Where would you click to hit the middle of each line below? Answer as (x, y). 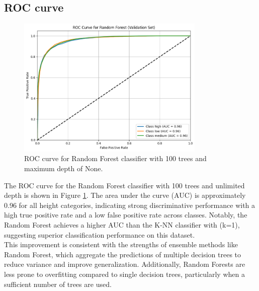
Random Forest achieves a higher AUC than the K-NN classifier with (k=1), (122, 224)
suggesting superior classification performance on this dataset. (100, 234)
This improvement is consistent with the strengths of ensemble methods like (121, 244)
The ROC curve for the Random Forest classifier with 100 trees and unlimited (124, 185)
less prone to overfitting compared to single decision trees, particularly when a (124, 274)
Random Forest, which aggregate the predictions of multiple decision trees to (123, 254)
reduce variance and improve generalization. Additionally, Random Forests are (125, 264)
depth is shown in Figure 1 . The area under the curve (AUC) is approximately (125, 195)
